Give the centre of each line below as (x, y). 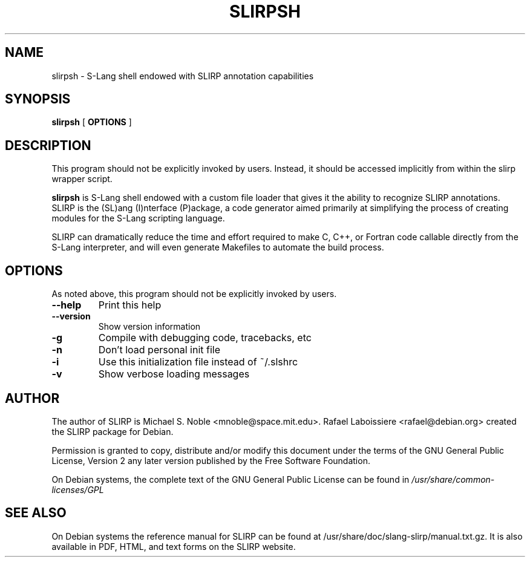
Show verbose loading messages (174, 374)
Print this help (130, 305)
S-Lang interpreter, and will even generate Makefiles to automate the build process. (218, 247)
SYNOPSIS (38, 99)
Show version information (149, 327)
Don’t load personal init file (159, 350)
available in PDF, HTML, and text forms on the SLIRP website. (174, 546)
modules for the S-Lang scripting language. (138, 218)
